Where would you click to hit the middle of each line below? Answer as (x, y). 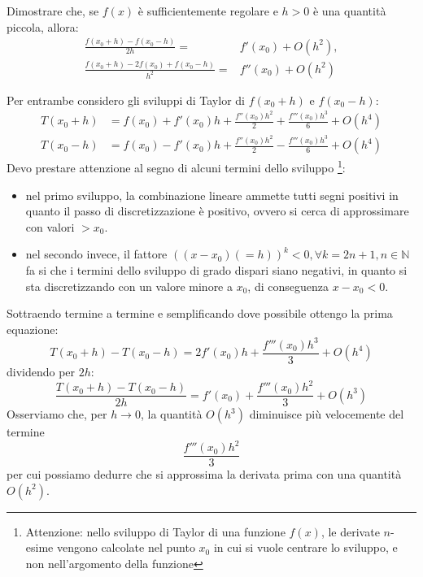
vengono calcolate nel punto (126, 547)
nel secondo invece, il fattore (96, 254)
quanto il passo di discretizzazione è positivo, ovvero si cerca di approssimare (217, 211)
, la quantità (171, 414)
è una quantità (349, 11)
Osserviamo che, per (57, 414)
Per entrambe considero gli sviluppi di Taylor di (126, 100)
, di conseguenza (288, 286)
